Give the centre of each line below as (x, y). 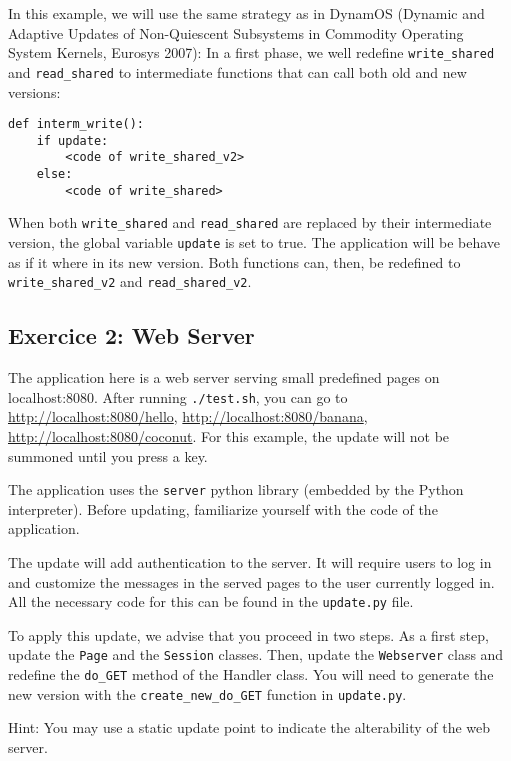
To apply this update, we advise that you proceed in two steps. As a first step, (248, 634)
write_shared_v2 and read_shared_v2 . (130, 281)
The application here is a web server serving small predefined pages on (224, 377)
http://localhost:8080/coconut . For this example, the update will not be (229, 435)
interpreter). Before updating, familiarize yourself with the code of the (223, 508)
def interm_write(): (76, 124)
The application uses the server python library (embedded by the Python (236, 489)
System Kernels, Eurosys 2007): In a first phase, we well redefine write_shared (251, 52)
